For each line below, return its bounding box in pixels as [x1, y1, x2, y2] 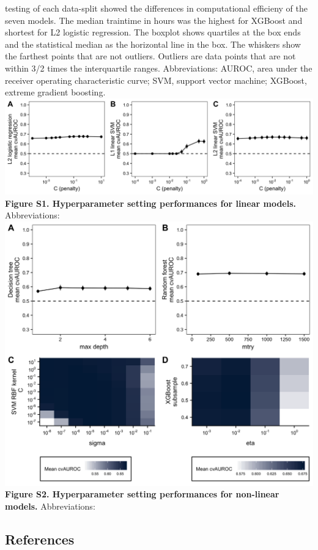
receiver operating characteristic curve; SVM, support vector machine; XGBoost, [5, 73, 307, 86]
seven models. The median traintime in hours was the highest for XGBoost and [5, 13, 303, 26]
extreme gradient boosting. [5, 86, 106, 98]
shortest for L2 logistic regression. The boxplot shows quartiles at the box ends [5, 26, 301, 39]
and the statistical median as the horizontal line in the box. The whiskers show [5, 37, 301, 50]
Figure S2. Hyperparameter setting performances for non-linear [5, 488, 279, 500]
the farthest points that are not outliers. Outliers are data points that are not [5, 50, 296, 62]
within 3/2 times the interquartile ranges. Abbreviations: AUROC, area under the [5, 61, 312, 74]
